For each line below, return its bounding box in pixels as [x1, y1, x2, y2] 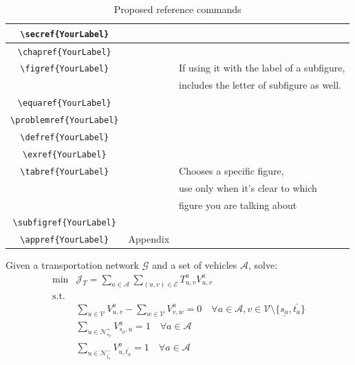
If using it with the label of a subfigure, [179, 60, 345, 75]
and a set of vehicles [151, 258, 237, 272]
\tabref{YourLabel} [20, 166, 109, 177]
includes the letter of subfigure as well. [179, 78, 342, 92]
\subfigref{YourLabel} [12, 218, 116, 228]
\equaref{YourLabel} [17, 98, 111, 109]
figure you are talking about [179, 197, 297, 212]
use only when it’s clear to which [179, 180, 317, 195]
